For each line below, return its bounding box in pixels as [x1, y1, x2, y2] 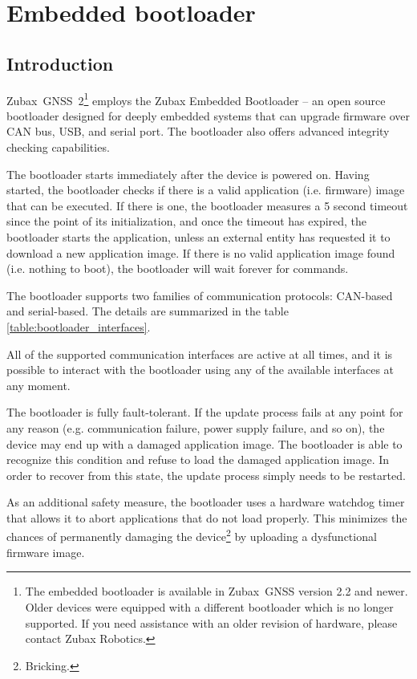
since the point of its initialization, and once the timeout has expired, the [6, 213, 367, 230]
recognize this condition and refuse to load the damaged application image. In [6, 451, 390, 468]
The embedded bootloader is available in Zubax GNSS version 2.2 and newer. [25, 583, 408, 600]
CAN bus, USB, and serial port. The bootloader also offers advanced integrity [6, 123, 390, 140]
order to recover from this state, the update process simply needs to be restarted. [6, 466, 406, 483]
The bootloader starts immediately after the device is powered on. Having [6, 165, 370, 182]
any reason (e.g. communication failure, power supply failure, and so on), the [6, 419, 385, 436]
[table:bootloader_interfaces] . [6, 318, 151, 335]
